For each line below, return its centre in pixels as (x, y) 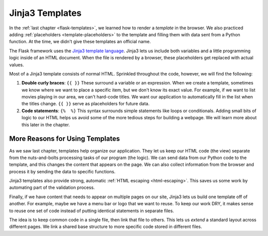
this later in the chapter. (46, 125)
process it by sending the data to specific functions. (62, 171)
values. (17, 65)
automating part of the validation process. (52, 188)
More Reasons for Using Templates (65, 139)
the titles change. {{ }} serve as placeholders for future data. (86, 104)
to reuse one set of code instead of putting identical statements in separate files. (92, 211)
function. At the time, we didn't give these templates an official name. (80, 42)
